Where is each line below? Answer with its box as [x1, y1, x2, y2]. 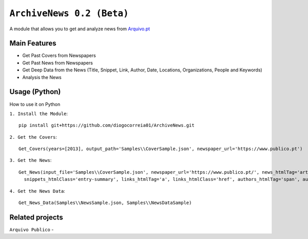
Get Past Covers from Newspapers [22, 52, 96, 59]
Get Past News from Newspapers [22, 60, 93, 66]
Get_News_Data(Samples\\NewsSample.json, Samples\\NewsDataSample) [18, 200, 192, 206]
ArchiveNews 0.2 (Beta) [9, 8, 129, 19]
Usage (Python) [9, 87, 61, 96]
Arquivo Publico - [9, 226, 54, 232]
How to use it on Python [9, 101, 61, 107]
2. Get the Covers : [9, 134, 57, 140]
